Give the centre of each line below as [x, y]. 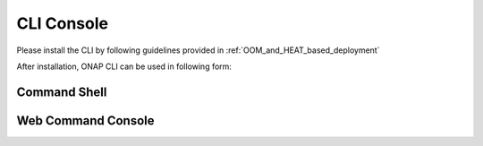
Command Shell [62, 92]
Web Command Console [86, 120]
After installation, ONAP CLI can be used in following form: [124, 66]
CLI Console [63, 23]
